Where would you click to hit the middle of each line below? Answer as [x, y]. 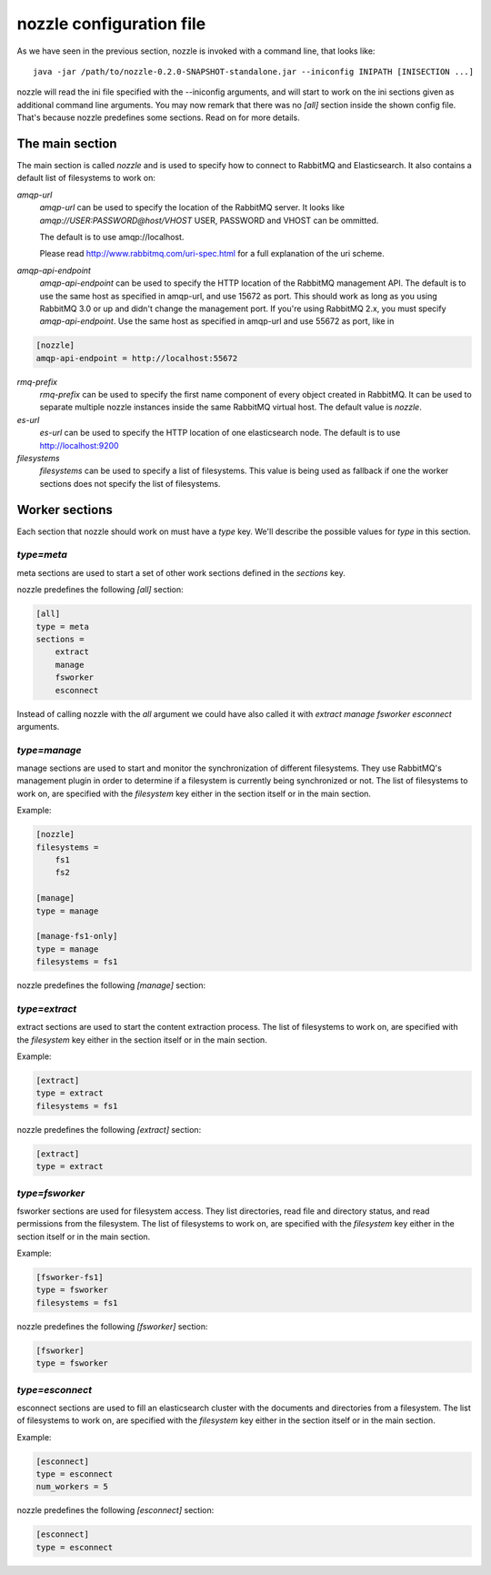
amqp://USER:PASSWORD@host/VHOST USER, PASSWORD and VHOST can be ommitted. [209, 220]
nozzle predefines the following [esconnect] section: [115, 1510]
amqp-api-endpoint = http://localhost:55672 [137, 358]
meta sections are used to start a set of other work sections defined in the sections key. [181, 572]
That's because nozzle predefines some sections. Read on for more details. [158, 117]
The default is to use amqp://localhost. [112, 237]
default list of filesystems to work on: [86, 178]
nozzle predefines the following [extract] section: [109, 1129]
